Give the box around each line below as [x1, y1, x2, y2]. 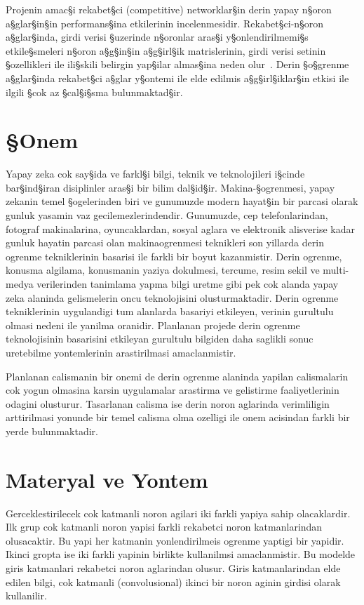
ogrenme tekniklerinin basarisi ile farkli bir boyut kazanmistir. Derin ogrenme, [6, 248, 342, 263]
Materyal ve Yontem [6, 465, 208, 493]
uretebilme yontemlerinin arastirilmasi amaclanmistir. [6, 345, 236, 359]
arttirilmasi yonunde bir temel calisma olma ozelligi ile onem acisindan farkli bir [6, 410, 350, 425]
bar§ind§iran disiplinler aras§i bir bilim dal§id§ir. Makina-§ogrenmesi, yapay [6, 180, 335, 194]
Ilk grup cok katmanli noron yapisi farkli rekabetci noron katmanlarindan [6, 519, 323, 534]
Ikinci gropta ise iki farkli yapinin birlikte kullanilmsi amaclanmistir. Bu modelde [6, 547, 356, 561]
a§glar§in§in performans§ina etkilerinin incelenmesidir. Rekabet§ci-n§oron [6, 15, 324, 30]
